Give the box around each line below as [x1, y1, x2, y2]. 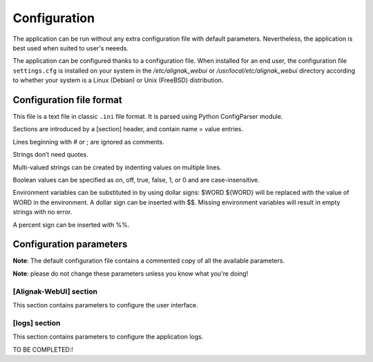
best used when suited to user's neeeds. [12, 44, 129, 52]
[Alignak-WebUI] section [12, 287, 98, 296]
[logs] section [12, 318, 61, 327]
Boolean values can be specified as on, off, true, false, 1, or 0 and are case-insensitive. [12, 175, 260, 184]
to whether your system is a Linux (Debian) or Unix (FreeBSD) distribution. [12, 76, 224, 84]
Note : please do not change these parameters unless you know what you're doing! [12, 269, 249, 278]
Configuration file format [12, 94, 122, 106]
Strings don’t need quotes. [12, 151, 89, 159]
